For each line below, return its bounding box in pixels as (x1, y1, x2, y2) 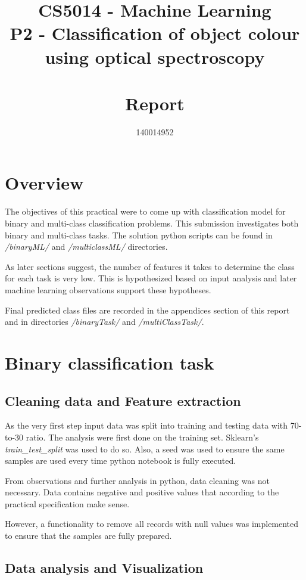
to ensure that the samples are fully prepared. (5, 529, 172, 542)
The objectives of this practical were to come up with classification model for (5, 205, 286, 218)
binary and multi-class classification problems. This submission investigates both (5, 217, 299, 229)
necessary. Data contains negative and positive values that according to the (5, 486, 279, 498)
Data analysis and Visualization (5, 559, 204, 577)
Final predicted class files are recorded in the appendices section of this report (5, 303, 290, 316)
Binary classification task (5, 350, 214, 374)
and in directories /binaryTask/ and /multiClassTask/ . (5, 315, 204, 328)
